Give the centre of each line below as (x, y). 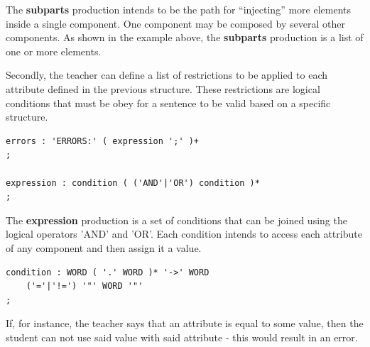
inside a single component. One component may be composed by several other (175, 23)
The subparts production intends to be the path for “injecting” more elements (179, 9)
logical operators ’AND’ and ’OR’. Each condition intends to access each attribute (184, 234)
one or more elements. (54, 51)
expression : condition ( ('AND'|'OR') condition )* (133, 183)
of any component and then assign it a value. (104, 247)
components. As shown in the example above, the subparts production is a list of (185, 37)
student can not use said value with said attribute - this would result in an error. (182, 337)
